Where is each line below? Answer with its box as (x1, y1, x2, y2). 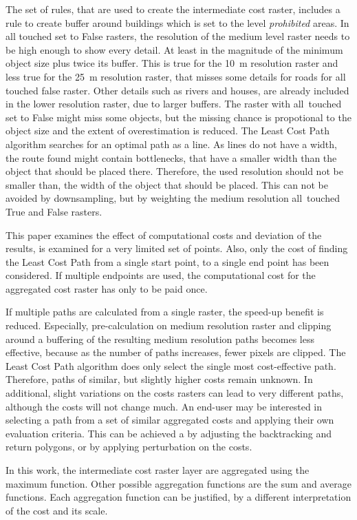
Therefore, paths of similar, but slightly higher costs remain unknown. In (6, 372, 313, 386)
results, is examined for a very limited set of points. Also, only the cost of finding (6, 241, 348, 256)
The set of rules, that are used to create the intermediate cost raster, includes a (6, 2, 340, 16)
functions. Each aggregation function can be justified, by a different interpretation (6, 490, 351, 504)
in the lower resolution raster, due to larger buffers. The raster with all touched (6, 96, 342, 111)
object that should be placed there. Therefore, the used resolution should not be (6, 164, 343, 178)
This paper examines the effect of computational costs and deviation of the (6, 227, 322, 242)
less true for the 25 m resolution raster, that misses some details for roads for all (6, 69, 346, 83)
